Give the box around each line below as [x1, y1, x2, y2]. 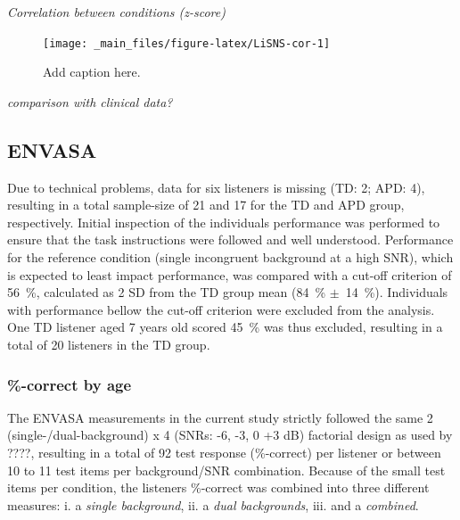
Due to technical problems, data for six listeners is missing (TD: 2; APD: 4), [7, 177, 425, 196]
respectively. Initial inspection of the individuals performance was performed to [7, 212, 440, 231]
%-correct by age [7, 373, 132, 395]
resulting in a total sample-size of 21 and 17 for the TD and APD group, [7, 195, 405, 214]
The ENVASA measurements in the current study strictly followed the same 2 [7, 408, 433, 426]
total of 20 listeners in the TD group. [7, 334, 210, 353]
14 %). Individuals [345, 283, 448, 301]
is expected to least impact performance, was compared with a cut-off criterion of [7, 265, 452, 284]
